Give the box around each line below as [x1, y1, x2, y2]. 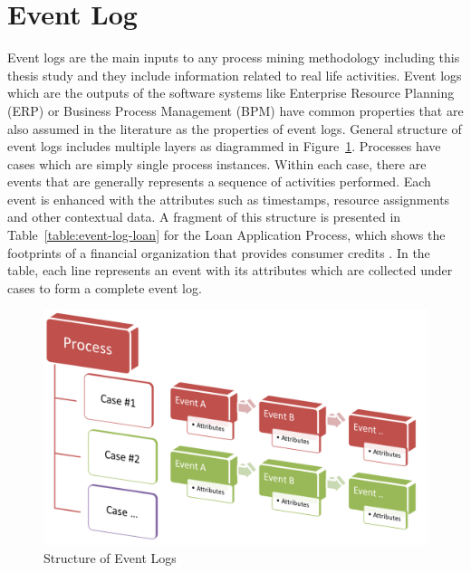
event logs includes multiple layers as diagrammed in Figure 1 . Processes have [7, 137, 441, 156]
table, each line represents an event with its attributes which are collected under [7, 261, 453, 280]
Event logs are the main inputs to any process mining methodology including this [7, 48, 460, 67]
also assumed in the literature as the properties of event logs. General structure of [7, 119, 462, 138]
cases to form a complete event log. [7, 278, 202, 297]
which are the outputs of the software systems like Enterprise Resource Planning [7, 83, 455, 102]
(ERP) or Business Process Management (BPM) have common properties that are [7, 100, 464, 119]
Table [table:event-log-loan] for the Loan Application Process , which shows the [7, 225, 446, 244]
